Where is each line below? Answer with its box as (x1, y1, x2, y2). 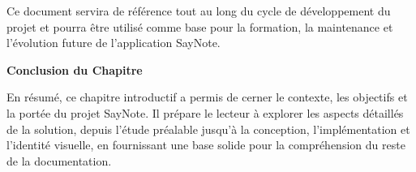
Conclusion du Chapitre (6, 61, 143, 78)
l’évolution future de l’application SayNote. (6, 34, 221, 51)
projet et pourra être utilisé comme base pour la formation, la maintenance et (6, 18, 393, 35)
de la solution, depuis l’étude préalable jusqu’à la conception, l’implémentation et (6, 120, 410, 137)
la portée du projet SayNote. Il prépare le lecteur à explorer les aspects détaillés (6, 104, 404, 121)
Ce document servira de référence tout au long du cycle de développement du (6, 2, 391, 19)
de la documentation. (6, 152, 112, 169)
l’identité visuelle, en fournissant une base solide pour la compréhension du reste (6, 136, 405, 153)
